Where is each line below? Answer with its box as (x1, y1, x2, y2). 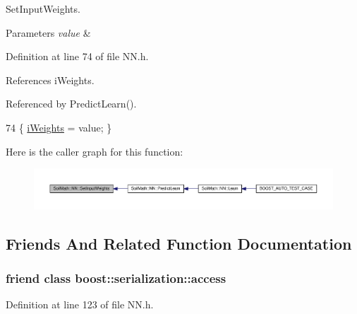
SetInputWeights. (6, 1, 80, 16)
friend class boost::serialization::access (6, 269, 226, 287)
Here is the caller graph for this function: (6, 144, 183, 158)
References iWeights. (6, 72, 95, 87)
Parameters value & (6, 25, 91, 40)
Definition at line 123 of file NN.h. (6, 297, 154, 312)
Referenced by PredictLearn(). (6, 96, 137, 111)
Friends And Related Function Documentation (6, 232, 352, 254)
